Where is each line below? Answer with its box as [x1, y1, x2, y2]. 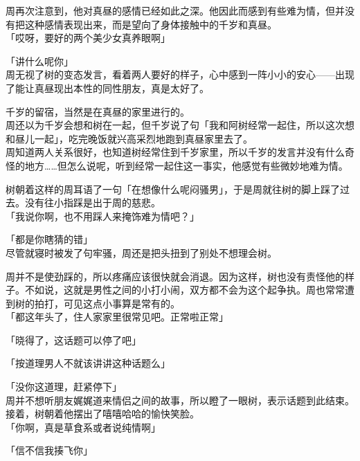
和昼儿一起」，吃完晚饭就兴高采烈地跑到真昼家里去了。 [6, 131, 253, 145]
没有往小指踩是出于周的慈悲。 [24, 195, 161, 210]
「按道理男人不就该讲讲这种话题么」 [6, 356, 170, 370]
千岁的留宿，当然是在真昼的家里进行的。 [6, 104, 190, 118]
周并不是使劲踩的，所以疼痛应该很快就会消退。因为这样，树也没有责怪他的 [6, 269, 345, 283]
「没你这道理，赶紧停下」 [6, 379, 122, 394]
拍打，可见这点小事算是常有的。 [34, 296, 180, 310]
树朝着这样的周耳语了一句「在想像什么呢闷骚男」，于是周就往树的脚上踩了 [6, 181, 340, 196]
